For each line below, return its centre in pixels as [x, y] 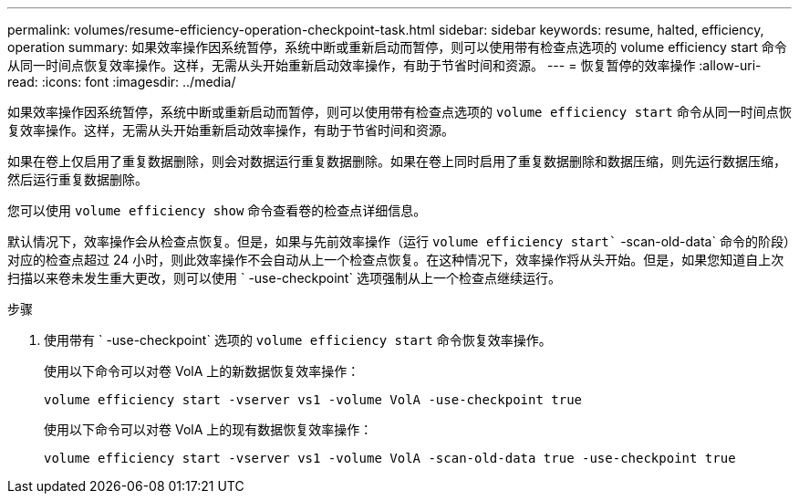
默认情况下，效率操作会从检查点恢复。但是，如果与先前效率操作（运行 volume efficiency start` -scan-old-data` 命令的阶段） [399, 241]
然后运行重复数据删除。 [78, 179]
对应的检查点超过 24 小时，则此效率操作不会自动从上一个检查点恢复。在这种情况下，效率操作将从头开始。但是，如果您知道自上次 [396, 260]
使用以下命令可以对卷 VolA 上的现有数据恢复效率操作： [208, 429]
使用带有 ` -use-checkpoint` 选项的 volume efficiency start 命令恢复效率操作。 [298, 340]
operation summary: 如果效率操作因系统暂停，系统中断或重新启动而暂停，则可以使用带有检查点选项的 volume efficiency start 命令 [397, 47]
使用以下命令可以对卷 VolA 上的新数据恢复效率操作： [202, 371]
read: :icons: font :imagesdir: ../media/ [122, 82]
